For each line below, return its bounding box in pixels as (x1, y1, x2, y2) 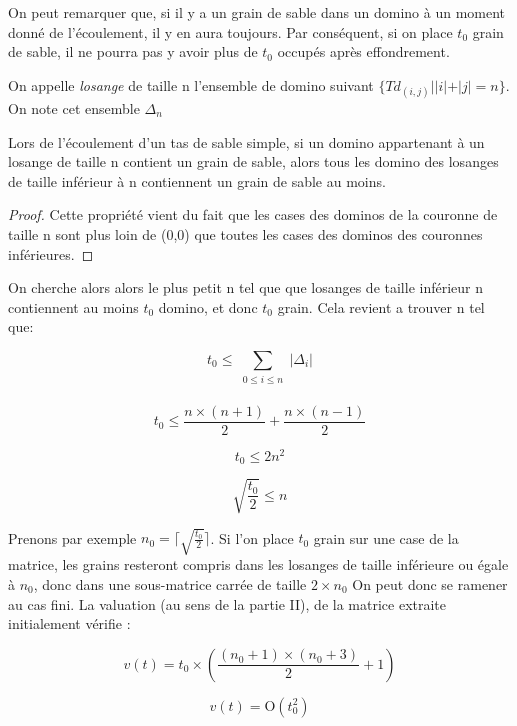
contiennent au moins (8, 296, 139, 317)
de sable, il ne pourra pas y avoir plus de (8, 41, 258, 62)
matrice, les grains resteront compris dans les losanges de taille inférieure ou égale (8, 554, 509, 575)
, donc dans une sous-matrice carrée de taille (33, 573, 307, 594)
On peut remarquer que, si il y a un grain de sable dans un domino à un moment (8, 2, 506, 22)
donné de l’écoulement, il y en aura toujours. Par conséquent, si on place (8, 21, 453, 42)
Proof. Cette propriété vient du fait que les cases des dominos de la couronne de (8, 204, 498, 225)
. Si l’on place (210, 527, 294, 548)
